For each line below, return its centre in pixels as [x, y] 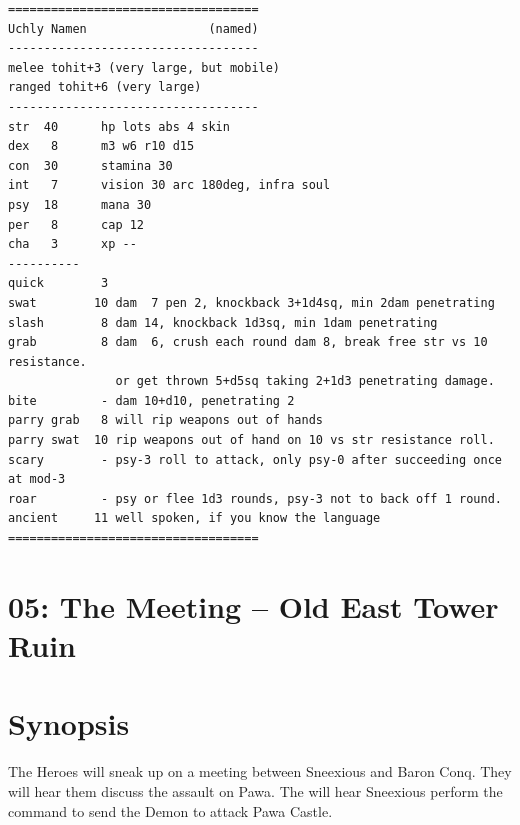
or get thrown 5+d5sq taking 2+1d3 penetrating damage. [305, 381]
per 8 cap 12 [76, 224]
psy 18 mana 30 [80, 204]
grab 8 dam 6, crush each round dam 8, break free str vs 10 [248, 342]
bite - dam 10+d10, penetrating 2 [151, 400]
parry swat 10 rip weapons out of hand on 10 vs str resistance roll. [251, 440]
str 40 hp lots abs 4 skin [119, 126]
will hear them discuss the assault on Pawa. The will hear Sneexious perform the [255, 790]
